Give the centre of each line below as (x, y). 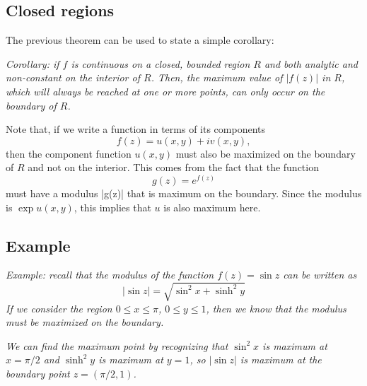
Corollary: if (33, 63)
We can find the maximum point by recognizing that (117, 345)
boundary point (38, 373)
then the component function (69, 153)
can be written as (320, 275)
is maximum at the (281, 359)
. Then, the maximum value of (217, 77)
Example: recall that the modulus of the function (110, 275)
